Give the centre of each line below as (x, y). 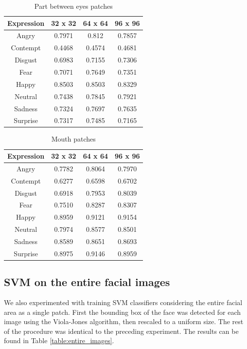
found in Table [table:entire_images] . (59, 340)
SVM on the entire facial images (87, 282)
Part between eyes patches (73, 6)
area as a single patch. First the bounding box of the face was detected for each (123, 312)
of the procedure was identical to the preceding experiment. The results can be (121, 331)
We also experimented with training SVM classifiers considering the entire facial (123, 302)
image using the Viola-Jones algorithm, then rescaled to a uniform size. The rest (124, 321)
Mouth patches (73, 139)
